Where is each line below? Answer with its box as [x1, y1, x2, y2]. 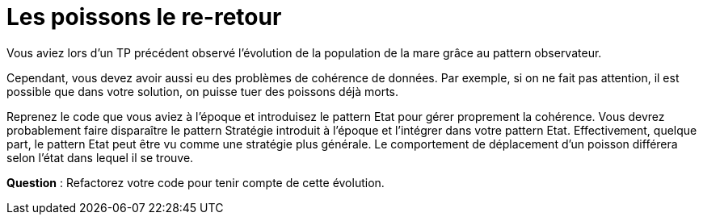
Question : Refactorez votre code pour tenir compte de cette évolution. [6, 175, 385, 190]
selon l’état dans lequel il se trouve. [6, 150, 194, 165]
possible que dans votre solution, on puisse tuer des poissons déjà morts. [6, 84, 399, 98]
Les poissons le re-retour [6, 3, 282, 31]
